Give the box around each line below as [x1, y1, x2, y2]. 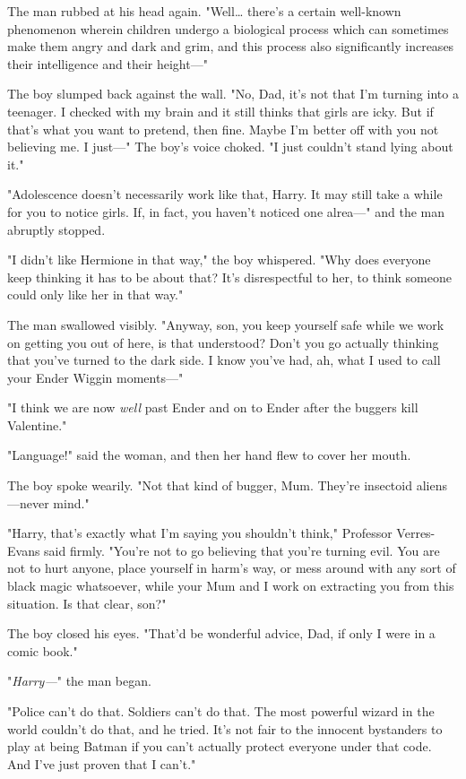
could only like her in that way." [7, 285, 184, 304]
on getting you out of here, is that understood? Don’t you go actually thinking [7, 333, 439, 351]
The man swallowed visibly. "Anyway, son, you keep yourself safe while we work [7, 315, 444, 333]
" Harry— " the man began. [7, 671, 151, 690]
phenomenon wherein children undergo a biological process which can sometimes [7, 19, 449, 38]
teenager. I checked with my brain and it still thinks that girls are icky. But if [7, 101, 434, 120]
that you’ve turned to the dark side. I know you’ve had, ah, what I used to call [7, 351, 441, 369]
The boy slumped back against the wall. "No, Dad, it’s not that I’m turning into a [7, 84, 459, 103]
